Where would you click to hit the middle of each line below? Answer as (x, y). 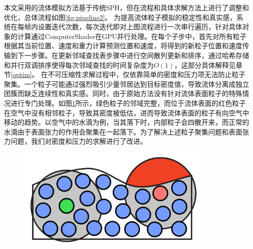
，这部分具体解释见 (205, 65)
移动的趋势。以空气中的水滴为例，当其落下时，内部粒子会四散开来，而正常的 (126, 122)
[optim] (21, 74)
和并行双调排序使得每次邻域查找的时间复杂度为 (79, 65)
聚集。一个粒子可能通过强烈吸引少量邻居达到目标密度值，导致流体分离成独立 (126, 84)
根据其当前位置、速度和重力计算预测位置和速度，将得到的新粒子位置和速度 (123, 46)
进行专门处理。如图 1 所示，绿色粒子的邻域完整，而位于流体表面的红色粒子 (128, 103)
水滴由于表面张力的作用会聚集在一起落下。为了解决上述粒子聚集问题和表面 (123, 131)
